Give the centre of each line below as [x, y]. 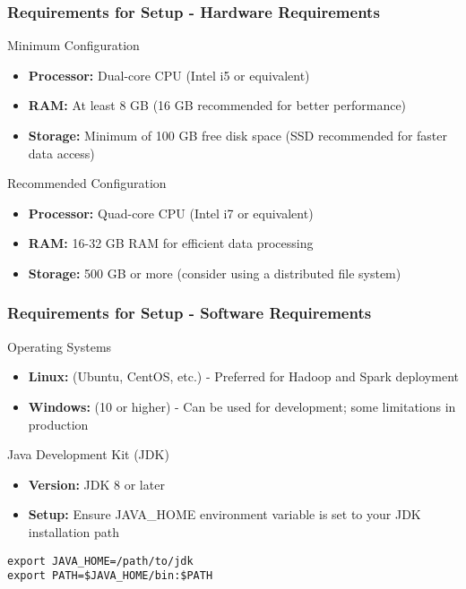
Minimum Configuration [73, 45]
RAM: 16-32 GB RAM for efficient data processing [171, 243]
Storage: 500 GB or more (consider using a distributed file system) [215, 273]
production [58, 424]
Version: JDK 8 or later [96, 484]
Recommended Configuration [87, 183]
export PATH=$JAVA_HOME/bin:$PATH [110, 576]
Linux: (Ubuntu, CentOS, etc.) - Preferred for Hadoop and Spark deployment [243, 376]
